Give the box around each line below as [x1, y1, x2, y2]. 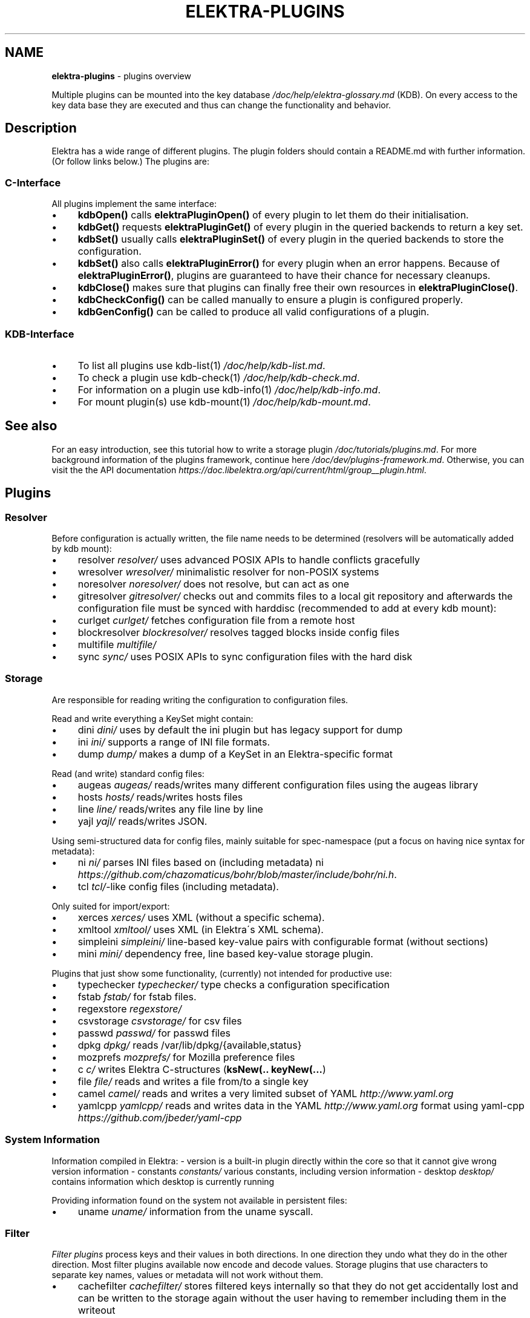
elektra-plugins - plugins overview [51, 70, 191, 81]
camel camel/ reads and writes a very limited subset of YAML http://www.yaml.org [77, 1087, 454, 1100]
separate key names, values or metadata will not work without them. [51, 1270, 324, 1280]
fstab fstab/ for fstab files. [77, 990, 197, 1003]
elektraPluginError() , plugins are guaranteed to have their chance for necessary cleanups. [77, 269, 491, 282]
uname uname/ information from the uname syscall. [77, 1205, 313, 1218]
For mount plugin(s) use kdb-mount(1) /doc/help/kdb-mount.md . [77, 395, 371, 408]
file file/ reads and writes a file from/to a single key [77, 1075, 309, 1087]
